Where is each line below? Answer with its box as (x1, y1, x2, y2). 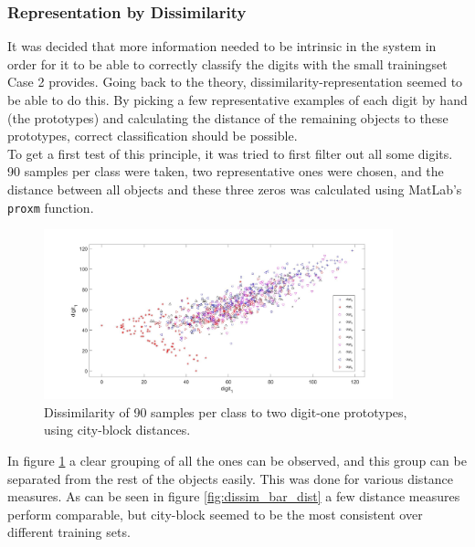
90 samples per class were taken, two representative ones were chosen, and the (7, 162, 444, 181)
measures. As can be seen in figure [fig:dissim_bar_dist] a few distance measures (7, 487, 460, 506)
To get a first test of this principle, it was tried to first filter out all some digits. (7, 143, 453, 163)
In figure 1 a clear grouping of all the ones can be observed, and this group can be (7, 450, 467, 469)
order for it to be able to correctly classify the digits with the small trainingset (7, 54, 448, 73)
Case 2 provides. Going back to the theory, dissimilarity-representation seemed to (7, 72, 463, 91)
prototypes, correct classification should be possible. (7, 126, 298, 145)
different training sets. (7, 522, 131, 542)
